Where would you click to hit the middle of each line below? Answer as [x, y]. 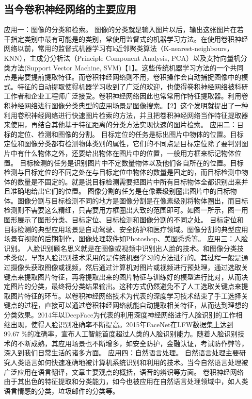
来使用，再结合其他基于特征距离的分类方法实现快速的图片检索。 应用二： [120, 125]
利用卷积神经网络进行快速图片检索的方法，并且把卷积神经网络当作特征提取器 [126, 115]
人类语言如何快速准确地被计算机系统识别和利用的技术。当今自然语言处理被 [129, 362]
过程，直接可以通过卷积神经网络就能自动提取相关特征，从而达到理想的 [136, 305]
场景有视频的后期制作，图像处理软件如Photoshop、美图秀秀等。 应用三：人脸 [126, 239]
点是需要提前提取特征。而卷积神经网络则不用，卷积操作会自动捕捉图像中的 [123, 77]
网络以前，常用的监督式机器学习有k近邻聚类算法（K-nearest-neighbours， [119, 48]
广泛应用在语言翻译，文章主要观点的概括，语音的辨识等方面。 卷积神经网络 [124, 372]
